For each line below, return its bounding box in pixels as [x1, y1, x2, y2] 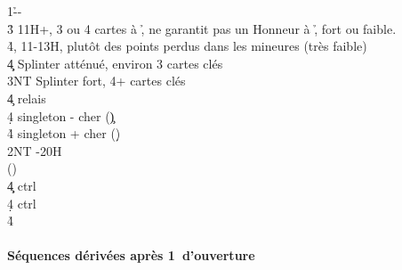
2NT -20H [7, 141, 62, 160]
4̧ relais [7, 88, 46, 107]
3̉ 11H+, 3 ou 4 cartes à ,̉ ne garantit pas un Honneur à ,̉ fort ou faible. [7, 19, 397, 37]
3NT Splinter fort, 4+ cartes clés [7, 71, 186, 90]
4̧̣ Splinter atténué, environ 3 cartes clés [7, 53, 223, 72]
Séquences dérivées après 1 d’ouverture [7, 246, 255, 265]
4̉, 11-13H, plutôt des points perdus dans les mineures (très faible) [7, 37, 367, 55]
